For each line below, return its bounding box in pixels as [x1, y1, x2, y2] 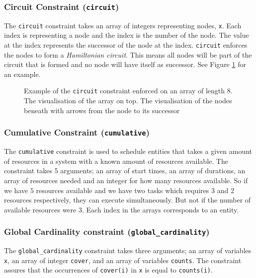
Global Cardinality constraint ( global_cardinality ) [4, 225, 210, 238]
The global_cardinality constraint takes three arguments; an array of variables [4, 245, 252, 256]
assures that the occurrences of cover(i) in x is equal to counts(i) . [4, 265, 213, 275]
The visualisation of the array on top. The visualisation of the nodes [24, 95, 232, 106]
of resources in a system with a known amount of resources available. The [4, 155, 228, 166]
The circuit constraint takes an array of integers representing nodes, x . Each [4, 20, 242, 30]
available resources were [4, 204, 77, 214]
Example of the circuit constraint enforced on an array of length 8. [24, 85, 233, 96]
